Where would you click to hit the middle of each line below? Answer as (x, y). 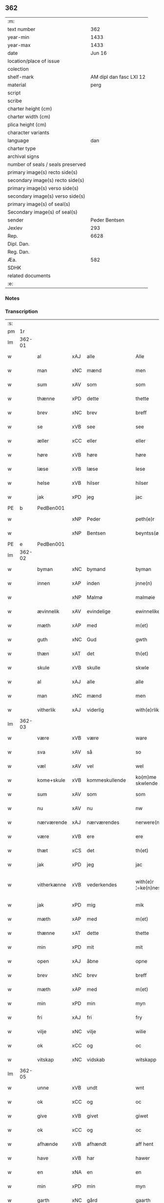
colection (18, 69)
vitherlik (47, 710)
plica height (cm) (27, 124)
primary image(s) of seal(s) (39, 204)
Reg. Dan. (19, 251)
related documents (29, 275)
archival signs (23, 156)
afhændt (97, 1144)
